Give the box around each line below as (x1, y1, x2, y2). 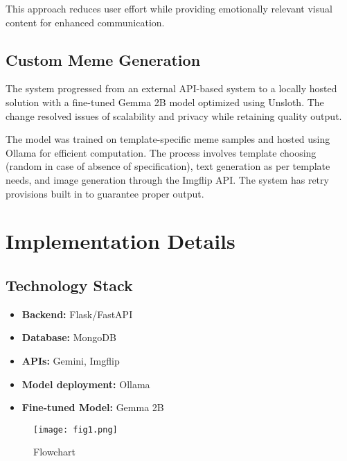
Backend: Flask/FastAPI (21, 306, 133, 321)
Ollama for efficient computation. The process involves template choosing (6, 145, 317, 159)
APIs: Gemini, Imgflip (21, 353, 120, 367)
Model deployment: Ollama (21, 376, 150, 391)
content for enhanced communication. (6, 15, 165, 29)
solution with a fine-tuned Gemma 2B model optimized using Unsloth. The (6, 94, 324, 109)
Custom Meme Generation (6, 49, 201, 70)
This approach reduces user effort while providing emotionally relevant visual (6, 1, 332, 15)
